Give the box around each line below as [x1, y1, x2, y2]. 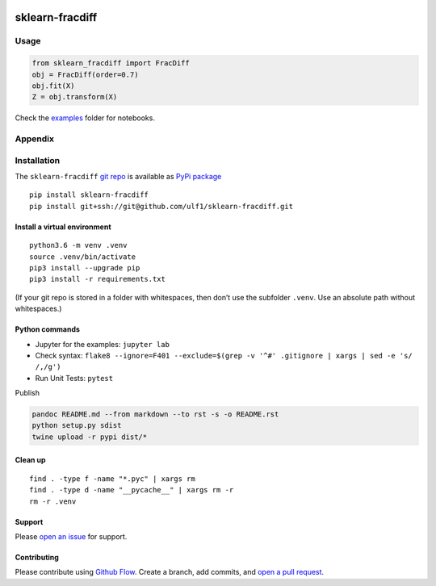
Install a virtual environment [15, 222, 112, 232]
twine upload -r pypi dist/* [31, 432, 148, 442]
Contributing [15, 553, 60, 563]
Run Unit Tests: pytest [35, 373, 113, 383]
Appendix [15, 133, 55, 144]
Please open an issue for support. [15, 532, 128, 542]
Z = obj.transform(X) [31, 93, 118, 102]
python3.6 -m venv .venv [29, 241, 128, 250]
